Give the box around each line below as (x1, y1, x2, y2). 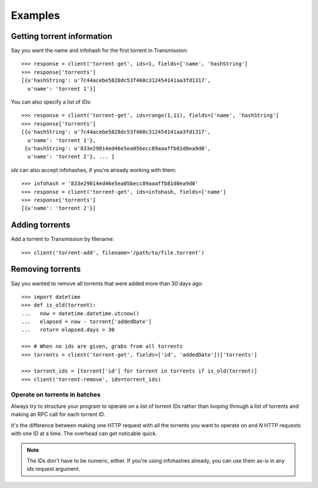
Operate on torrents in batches (11, 390, 101, 398)
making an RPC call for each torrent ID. (11, 411, 105, 418)
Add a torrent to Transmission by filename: (11, 236, 114, 243)
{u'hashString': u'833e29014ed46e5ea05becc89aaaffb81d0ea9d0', (24, 145, 211, 151)
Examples (11, 9, 60, 22)
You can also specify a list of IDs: (11, 98, 92, 105)
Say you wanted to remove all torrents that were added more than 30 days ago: (11, 280, 203, 287)
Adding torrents (11, 220, 71, 230)
